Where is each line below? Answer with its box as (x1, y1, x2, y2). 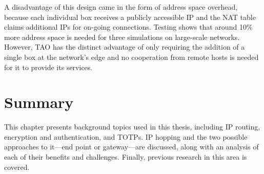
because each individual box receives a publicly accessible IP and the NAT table (4, 11, 256, 22)
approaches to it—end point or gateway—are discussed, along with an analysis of (4, 141, 259, 152)
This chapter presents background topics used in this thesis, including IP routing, (4, 121, 260, 132)
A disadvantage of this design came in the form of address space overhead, (4, 2, 238, 12)
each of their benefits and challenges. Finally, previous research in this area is (4, 151, 247, 162)
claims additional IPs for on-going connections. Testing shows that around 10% (4, 21, 253, 32)
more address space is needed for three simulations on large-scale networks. (4, 31, 240, 42)
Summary (4, 92, 74, 113)
